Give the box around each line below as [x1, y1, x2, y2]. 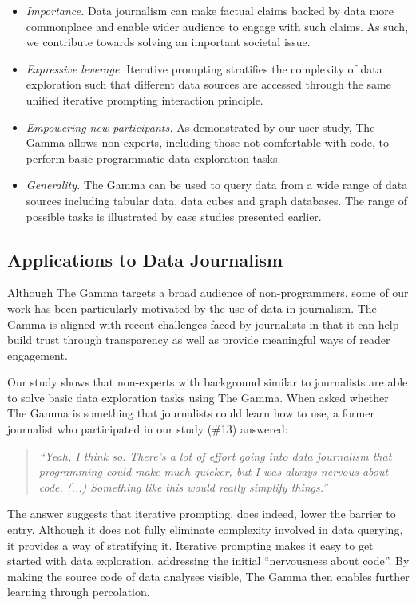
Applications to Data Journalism [7, 247, 283, 271]
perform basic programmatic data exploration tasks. [26, 149, 281, 166]
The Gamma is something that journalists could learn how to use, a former [7, 405, 374, 421]
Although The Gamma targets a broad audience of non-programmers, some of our [7, 284, 409, 301]
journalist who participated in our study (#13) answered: [7, 421, 288, 437]
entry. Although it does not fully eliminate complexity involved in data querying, [7, 521, 403, 538]
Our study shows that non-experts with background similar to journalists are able [7, 374, 408, 390]
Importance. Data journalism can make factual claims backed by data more [26, 2, 394, 18]
